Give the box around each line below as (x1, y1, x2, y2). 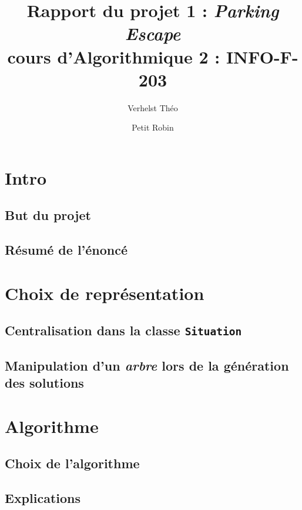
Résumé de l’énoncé (5, 241, 128, 259)
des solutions (5, 374, 84, 392)
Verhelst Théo (127, 101, 178, 114)
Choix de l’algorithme (5, 454, 140, 472)
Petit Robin (132, 121, 174, 134)
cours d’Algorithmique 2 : (7, 44, 220, 68)
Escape (125, 21, 181, 46)
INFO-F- (226, 44, 298, 68)
